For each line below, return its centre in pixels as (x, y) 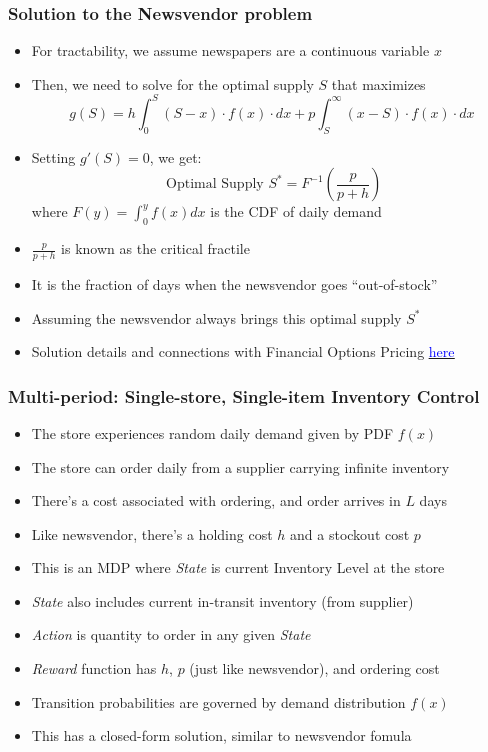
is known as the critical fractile (155, 248)
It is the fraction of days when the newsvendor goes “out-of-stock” (234, 283)
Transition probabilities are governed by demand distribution (218, 701)
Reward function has (94, 668)
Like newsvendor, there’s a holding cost (152, 533)
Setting (53, 156)
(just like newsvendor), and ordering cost (314, 668)
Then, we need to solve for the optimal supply (172, 83)
